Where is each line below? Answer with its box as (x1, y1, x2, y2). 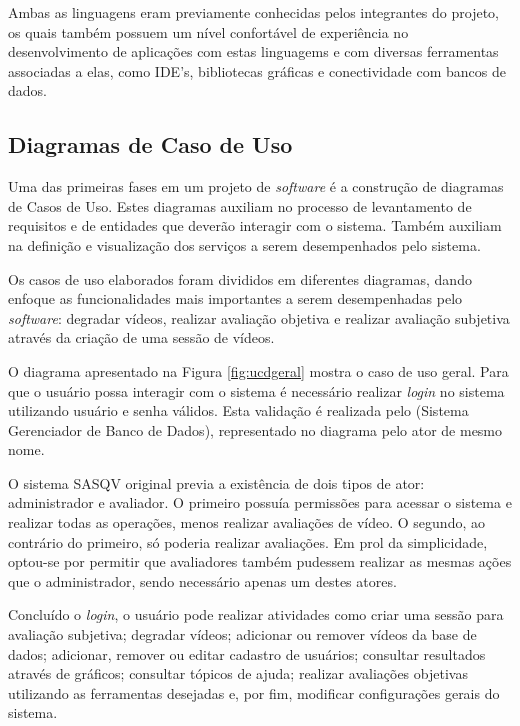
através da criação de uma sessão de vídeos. (8, 327, 275, 348)
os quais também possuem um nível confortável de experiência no (8, 21, 409, 42)
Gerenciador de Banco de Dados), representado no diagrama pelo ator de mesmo (8, 419, 503, 440)
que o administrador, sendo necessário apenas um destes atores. (8, 570, 397, 591)
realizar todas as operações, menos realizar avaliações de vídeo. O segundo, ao (8, 512, 485, 533)
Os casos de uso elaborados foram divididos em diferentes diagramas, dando (8, 268, 472, 289)
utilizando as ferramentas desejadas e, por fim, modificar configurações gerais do (8, 682, 500, 703)
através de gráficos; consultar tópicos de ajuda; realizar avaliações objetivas (8, 663, 468, 684)
